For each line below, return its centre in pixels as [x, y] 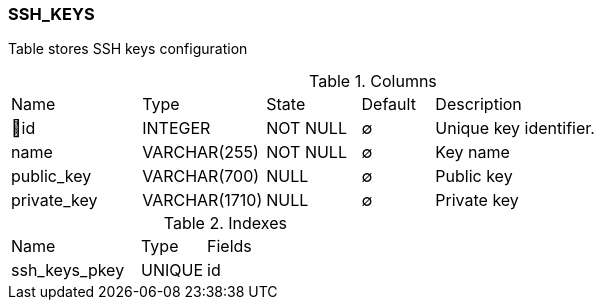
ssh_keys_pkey [68, 270]
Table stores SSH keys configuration [128, 49]
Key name [472, 152]
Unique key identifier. [515, 128]
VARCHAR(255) [200, 152]
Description [478, 104]
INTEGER [176, 128]
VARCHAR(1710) [202, 200]
